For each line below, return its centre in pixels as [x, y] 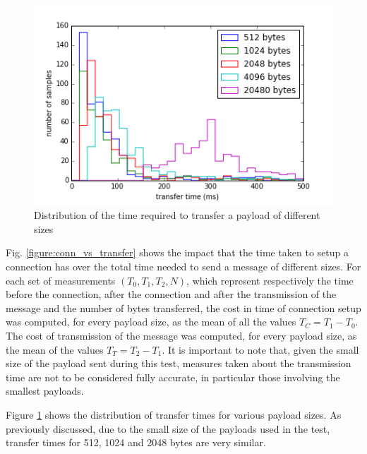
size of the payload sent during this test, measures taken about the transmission [179, 363]
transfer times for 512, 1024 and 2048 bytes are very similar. [136, 442]
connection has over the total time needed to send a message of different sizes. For [183, 267]
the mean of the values [55, 349]
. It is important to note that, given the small [260, 349]
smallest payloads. [45, 391]
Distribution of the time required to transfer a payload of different [177, 215]
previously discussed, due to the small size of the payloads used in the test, [168, 428]
